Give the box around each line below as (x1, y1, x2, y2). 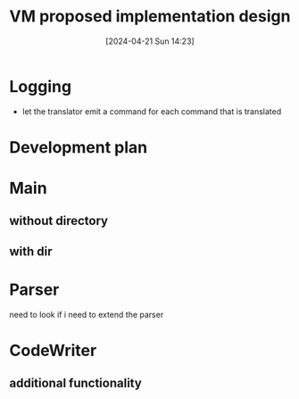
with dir (9, 244, 53, 259)
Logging (9, 76, 72, 96)
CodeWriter (9, 340, 97, 361)
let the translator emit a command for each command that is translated (21, 105, 282, 117)
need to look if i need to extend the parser (9, 309, 164, 320)
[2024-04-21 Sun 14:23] (105, 36, 195, 46)
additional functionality (9, 376, 143, 391)
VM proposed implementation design (9, 6, 291, 27)
